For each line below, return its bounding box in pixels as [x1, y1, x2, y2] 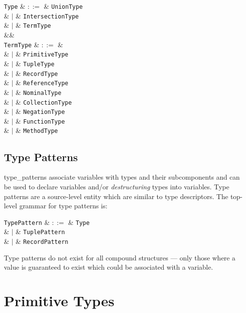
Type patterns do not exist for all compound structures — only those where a [4, 252, 235, 262]
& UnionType [44, 1, 83, 11]
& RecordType [16, 68, 58, 78]
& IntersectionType [16, 10, 79, 20]
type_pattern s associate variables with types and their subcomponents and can [4, 172, 240, 182]
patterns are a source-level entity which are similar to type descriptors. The [4, 191, 229, 201]
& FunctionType [16, 115, 65, 126]
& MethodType [16, 125, 58, 135]
